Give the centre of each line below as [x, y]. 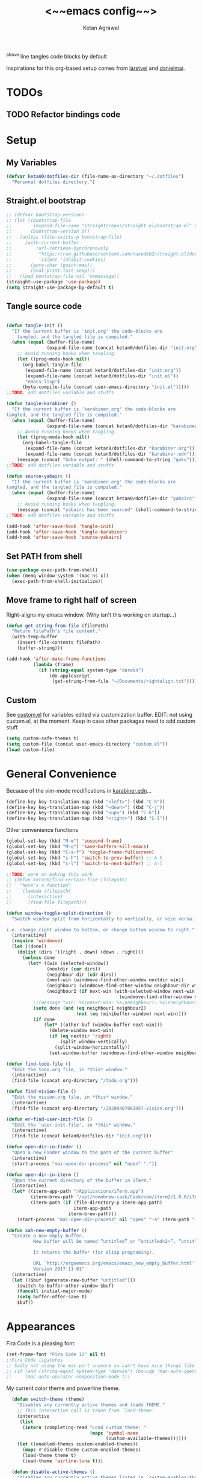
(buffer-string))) [40, 648]
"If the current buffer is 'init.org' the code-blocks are [87, 331]
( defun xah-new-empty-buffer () [47, 1230]
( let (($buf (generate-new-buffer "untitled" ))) [74, 1280]
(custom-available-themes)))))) [146, 1439]
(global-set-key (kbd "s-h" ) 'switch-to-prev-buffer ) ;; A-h [84, 858]
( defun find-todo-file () [38, 1064]
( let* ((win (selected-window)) [69, 963]
